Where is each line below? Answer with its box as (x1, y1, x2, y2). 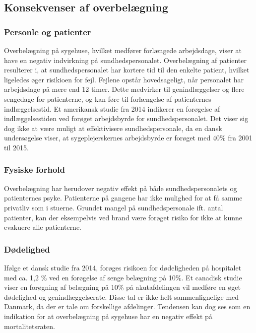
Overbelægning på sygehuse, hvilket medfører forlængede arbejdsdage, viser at (4, 45, 242, 55)
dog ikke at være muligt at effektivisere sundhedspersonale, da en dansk (4, 123, 222, 133)
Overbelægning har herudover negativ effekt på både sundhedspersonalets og (4, 183, 237, 193)
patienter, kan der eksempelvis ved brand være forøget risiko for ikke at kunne (4, 212, 243, 222)
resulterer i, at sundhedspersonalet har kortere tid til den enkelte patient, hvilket (4, 65, 250, 75)
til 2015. (4, 142, 29, 152)
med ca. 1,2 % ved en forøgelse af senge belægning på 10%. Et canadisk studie (4, 272, 242, 282)
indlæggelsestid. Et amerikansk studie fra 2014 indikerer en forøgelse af (4, 103, 220, 114)
